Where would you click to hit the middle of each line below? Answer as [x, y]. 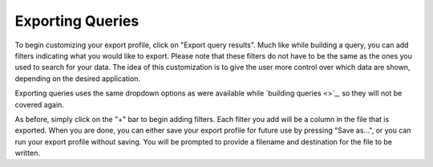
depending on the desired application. [77, 78]
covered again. [39, 104]
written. [27, 153]
